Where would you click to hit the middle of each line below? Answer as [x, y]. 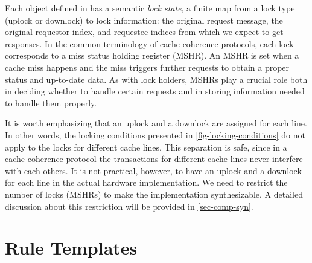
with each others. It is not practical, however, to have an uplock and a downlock [153, 170]
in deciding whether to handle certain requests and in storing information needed [155, 91]
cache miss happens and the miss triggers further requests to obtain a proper [147, 67]
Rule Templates [71, 248]
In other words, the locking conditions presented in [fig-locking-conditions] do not [155, 135]
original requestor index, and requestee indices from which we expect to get [144, 32]
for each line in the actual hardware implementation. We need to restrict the [146, 182]
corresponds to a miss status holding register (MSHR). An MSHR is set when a [152, 55]
